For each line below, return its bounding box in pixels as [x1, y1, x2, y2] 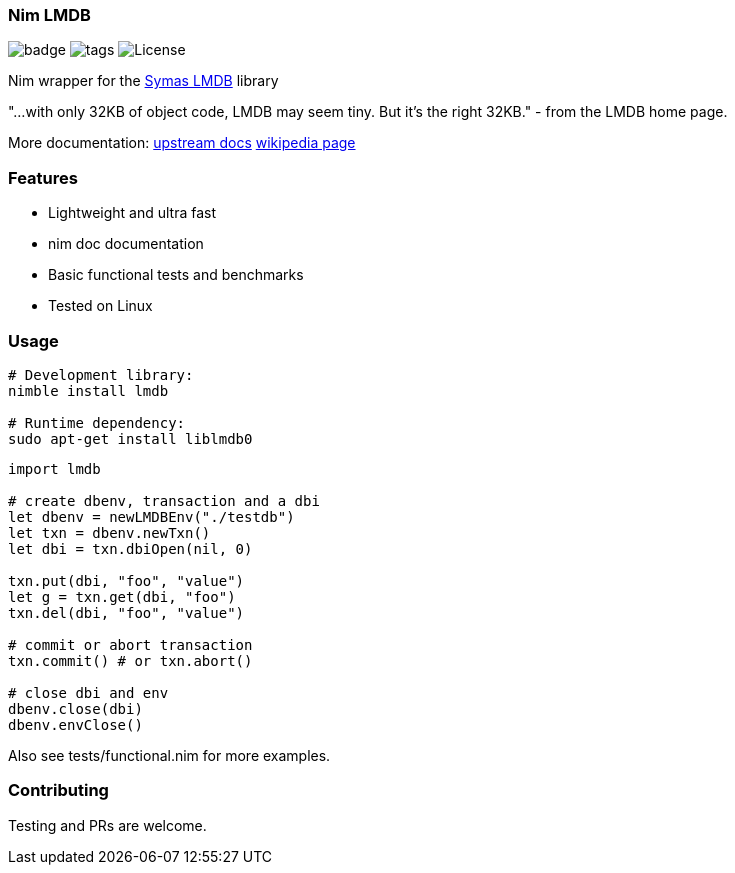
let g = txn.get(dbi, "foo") [8, 588, 236, 605]
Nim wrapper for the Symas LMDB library [8, 72, 279, 90]
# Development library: [8, 366, 194, 383]
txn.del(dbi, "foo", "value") [8, 604, 245, 621]
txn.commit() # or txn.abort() [8, 652, 253, 669]
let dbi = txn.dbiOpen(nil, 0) [8, 540, 253, 557]
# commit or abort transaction [8, 636, 253, 653]
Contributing [8, 780, 109, 801]
